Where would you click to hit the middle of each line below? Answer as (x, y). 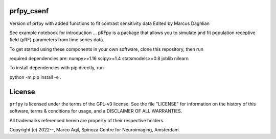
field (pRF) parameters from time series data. (57, 40)
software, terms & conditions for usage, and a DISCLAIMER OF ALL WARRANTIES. (96, 111)
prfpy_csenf (29, 11)
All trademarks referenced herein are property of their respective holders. (87, 120)
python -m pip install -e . (35, 77)
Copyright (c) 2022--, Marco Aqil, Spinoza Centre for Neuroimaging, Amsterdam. (95, 129)
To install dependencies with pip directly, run (57, 68)
